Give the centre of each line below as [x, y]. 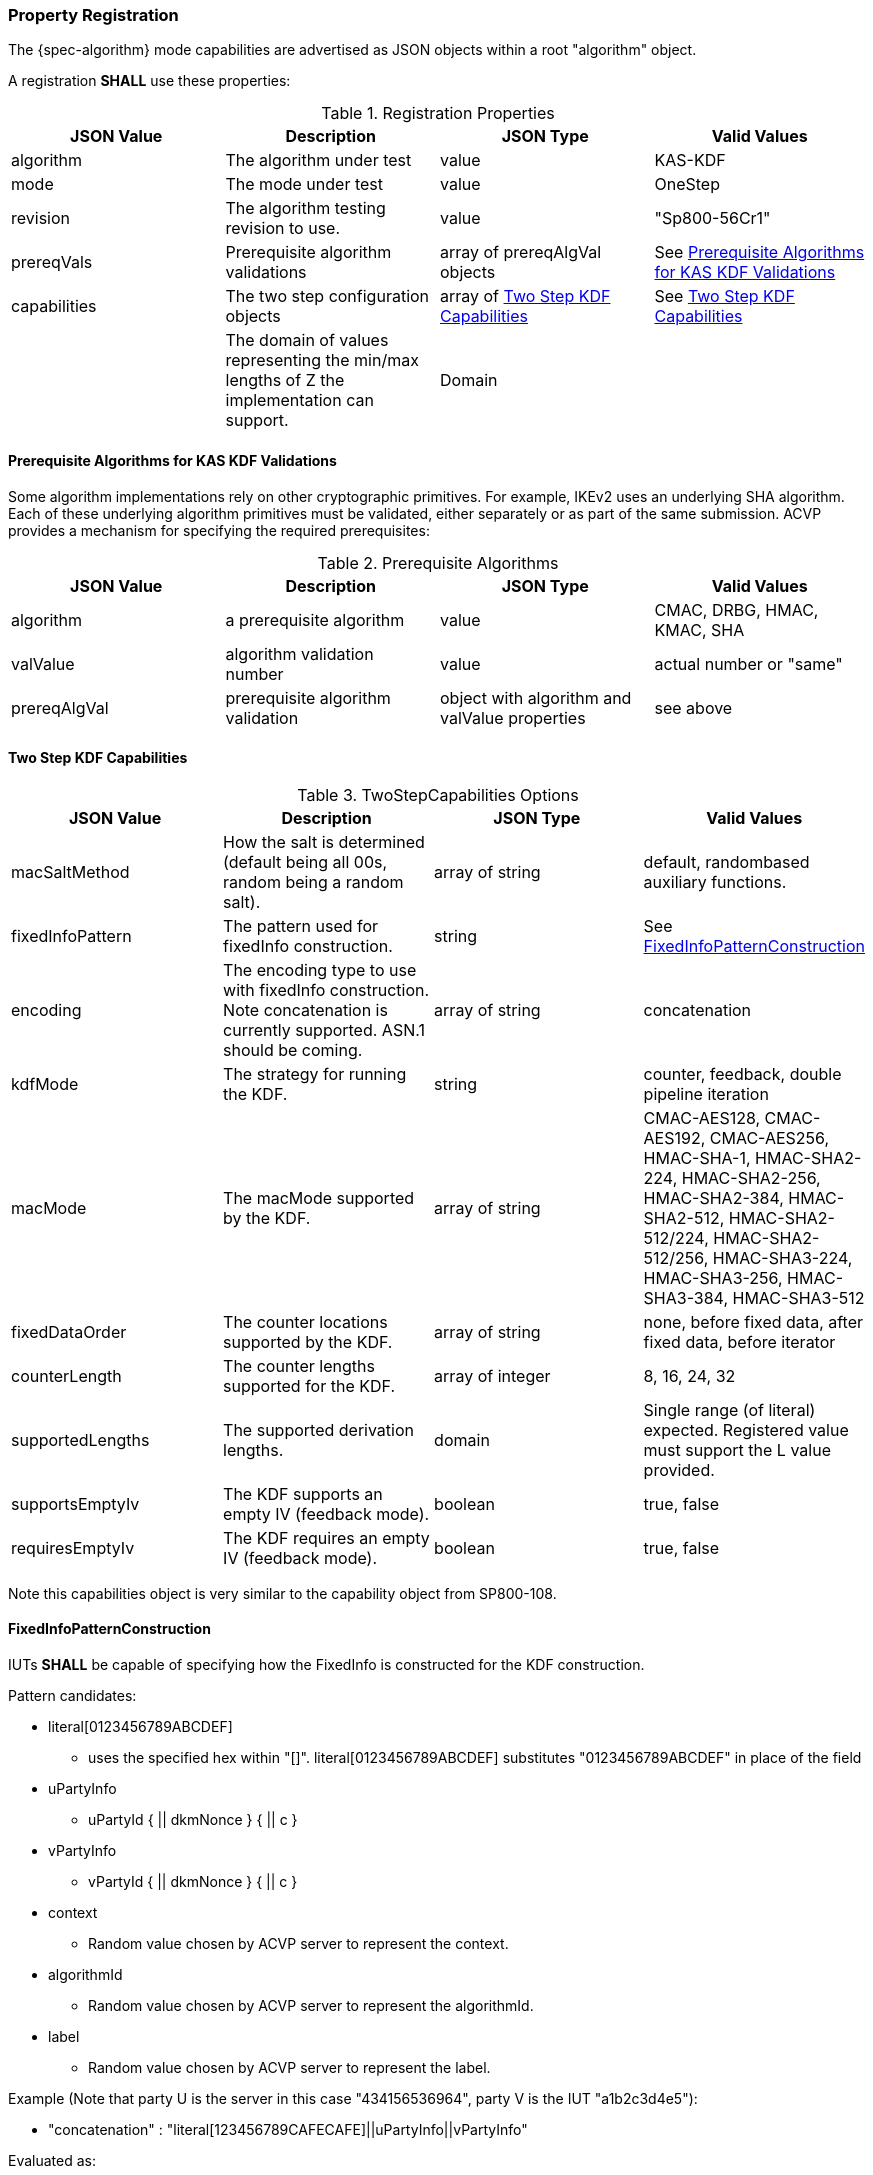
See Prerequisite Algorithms [759, 252]
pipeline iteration [706, 1093]
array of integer [492, 1375]
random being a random [313, 881]
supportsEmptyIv [75, 1503]
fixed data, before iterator [739, 1341]
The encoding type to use [320, 969]
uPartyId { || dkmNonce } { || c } [193, 1820]
